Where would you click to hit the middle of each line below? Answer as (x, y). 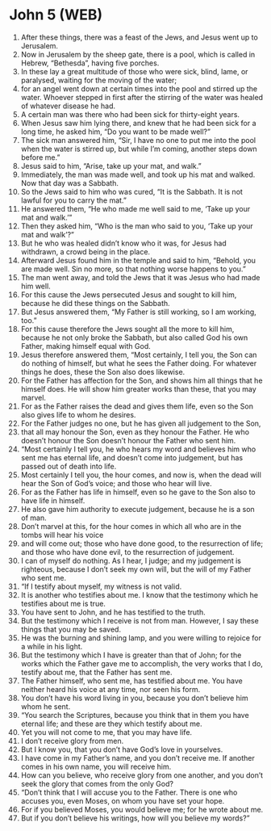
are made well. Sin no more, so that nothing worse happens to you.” (133, 269)
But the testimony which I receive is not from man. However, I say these (140, 620)
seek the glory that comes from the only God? (97, 783)
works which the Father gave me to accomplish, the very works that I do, (142, 663)
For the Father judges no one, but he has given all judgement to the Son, (141, 423)
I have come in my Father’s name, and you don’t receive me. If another (138, 758)
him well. (35, 286)
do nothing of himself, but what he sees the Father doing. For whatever (139, 363)
